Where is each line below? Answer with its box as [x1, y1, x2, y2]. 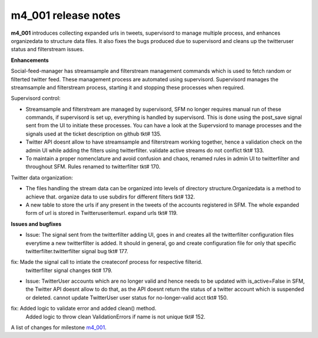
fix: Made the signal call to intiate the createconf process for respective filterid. [11, 259, 203, 266]
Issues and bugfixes [11, 220, 62, 227]
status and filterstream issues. [11, 46, 85, 53]
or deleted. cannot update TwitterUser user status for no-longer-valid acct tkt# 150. [25, 294, 228, 301]
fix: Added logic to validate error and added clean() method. [11, 305, 157, 312]
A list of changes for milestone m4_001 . [11, 324, 107, 331]
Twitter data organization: [11, 174, 74, 181]
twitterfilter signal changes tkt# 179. [25, 267, 113, 274]
